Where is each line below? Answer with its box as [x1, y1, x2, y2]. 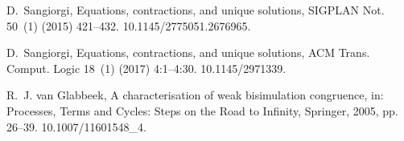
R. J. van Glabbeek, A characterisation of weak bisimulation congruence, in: [6, 87, 384, 103]
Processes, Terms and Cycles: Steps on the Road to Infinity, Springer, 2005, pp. [6, 102, 398, 119]
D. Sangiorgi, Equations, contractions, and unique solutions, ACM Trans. [6, 44, 370, 61]
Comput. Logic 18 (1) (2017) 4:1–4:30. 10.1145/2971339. [6, 59, 287, 76]
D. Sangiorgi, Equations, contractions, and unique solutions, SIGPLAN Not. [6, 2, 385, 18]
